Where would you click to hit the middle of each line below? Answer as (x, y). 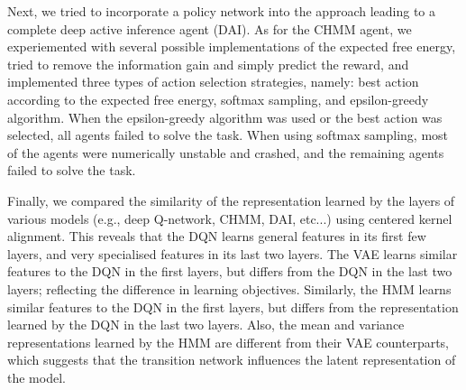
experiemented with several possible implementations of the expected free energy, (232, 46)
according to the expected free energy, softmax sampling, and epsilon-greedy (218, 99)
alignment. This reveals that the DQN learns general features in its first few (217, 236)
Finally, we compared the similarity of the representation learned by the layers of (231, 200)
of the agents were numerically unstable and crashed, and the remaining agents (226, 152)
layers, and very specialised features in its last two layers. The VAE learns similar (233, 253)
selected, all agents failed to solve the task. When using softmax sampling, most (228, 135)
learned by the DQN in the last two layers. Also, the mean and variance (206, 325)
